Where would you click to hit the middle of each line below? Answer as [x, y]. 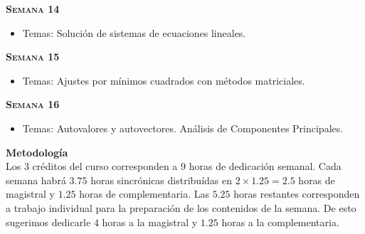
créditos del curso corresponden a [105, 166]
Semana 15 [33, 57]
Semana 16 [33, 104]
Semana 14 [33, 9]
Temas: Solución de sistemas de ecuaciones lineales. [134, 32]
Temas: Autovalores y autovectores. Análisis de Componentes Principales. [183, 128]
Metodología [37, 152]
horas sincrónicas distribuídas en [161, 180]
